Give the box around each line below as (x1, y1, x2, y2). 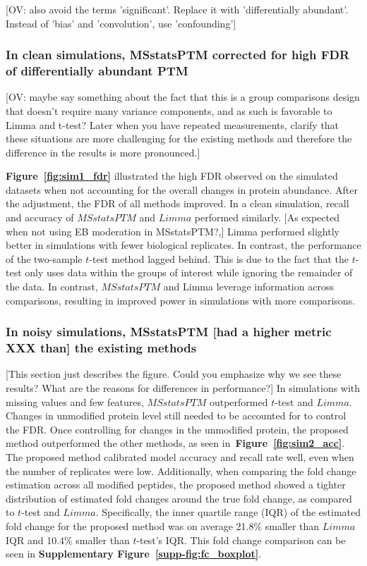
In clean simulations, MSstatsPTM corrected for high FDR (6, 46, 350, 63)
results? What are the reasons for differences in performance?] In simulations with (6, 380, 361, 395)
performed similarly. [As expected (194, 210, 339, 225)
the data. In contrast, (6, 279, 98, 294)
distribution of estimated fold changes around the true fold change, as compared (6, 491, 352, 505)
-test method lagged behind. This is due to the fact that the (89, 251, 349, 266)
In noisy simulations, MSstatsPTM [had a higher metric (6, 323, 332, 340)
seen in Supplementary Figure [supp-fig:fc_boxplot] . (6, 546, 262, 561)
